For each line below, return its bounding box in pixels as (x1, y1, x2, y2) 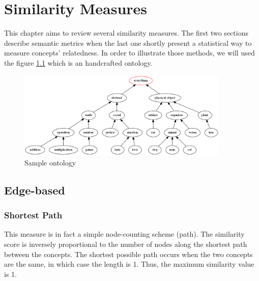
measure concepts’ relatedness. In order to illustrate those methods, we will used (4, 47, 255, 58)
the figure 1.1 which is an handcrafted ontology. (4, 57, 153, 68)
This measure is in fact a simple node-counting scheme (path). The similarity (4, 229, 245, 239)
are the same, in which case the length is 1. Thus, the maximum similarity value (4, 259, 254, 269)
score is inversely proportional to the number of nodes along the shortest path (4, 238, 247, 249)
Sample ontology (24, 157, 76, 167)
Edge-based (4, 182, 65, 198)
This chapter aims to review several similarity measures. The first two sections (4, 27, 248, 38)
